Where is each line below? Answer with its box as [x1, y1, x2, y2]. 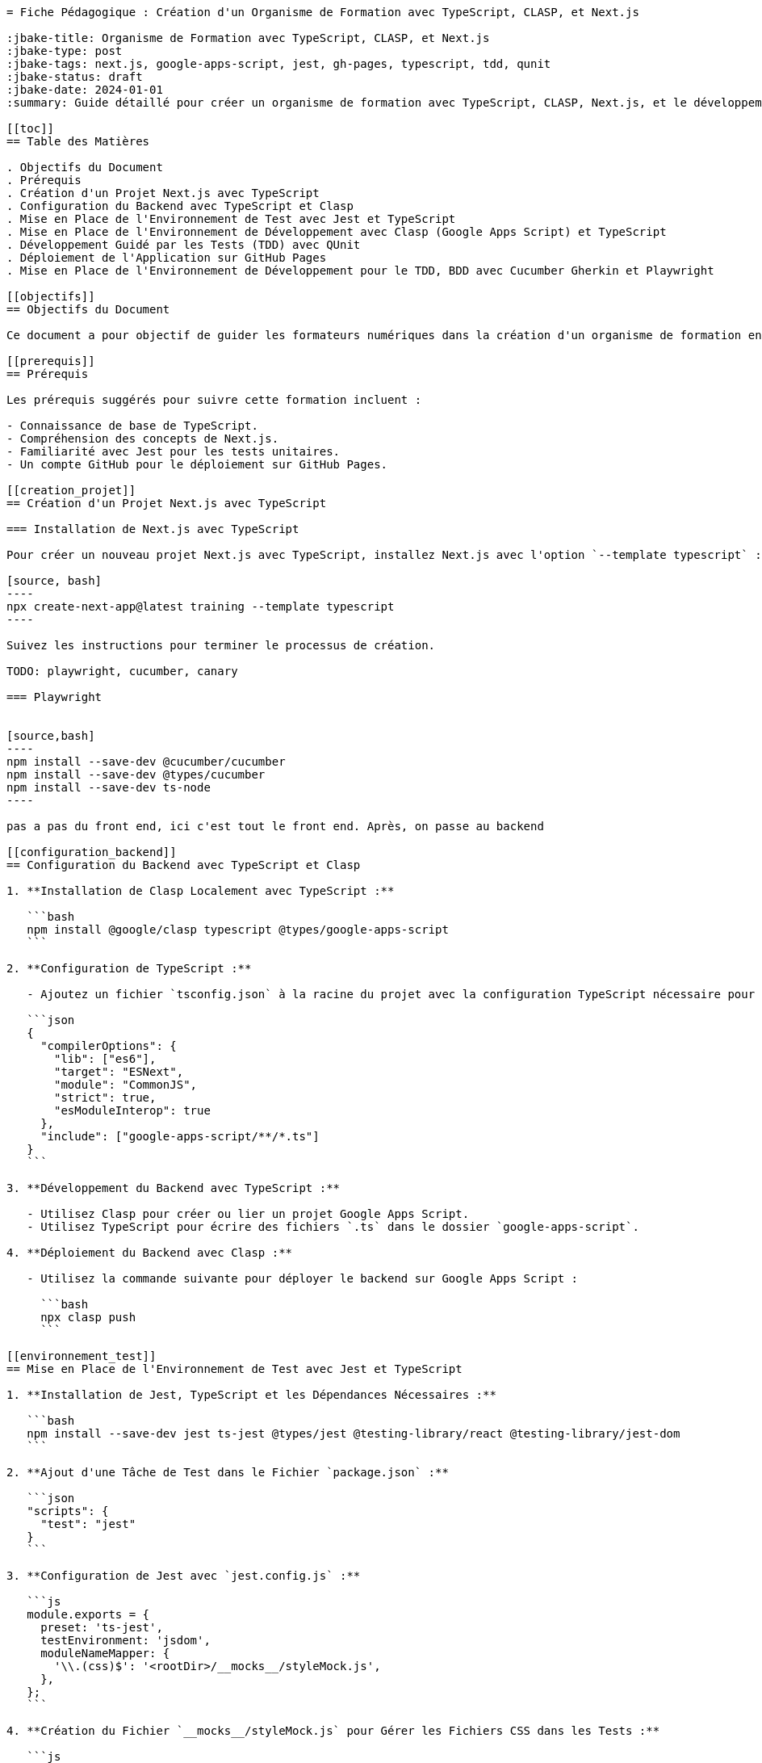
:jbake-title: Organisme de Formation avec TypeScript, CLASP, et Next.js [6, 31, 490, 44]
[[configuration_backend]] [6, 846, 177, 858]
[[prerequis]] [6, 355, 95, 367]
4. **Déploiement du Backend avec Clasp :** [6, 1246, 293, 1259]
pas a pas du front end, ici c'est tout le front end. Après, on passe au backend [6, 820, 544, 833]
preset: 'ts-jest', [40, 1621, 163, 1634]
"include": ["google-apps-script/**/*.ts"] [40, 1130, 320, 1143]
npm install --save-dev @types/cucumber [6, 768, 266, 781]
